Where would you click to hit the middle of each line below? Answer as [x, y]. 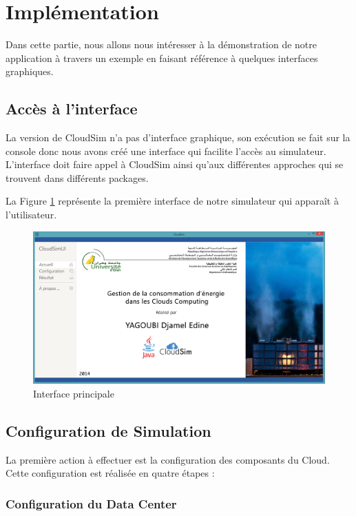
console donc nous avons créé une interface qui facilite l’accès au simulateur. [166, 151]
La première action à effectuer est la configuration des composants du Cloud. [168, 459]
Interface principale [74, 393]
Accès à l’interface [72, 109]
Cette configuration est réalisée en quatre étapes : [110, 473]
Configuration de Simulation [108, 430]
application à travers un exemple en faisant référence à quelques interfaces [162, 58]
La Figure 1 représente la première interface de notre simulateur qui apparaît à [172, 201]
